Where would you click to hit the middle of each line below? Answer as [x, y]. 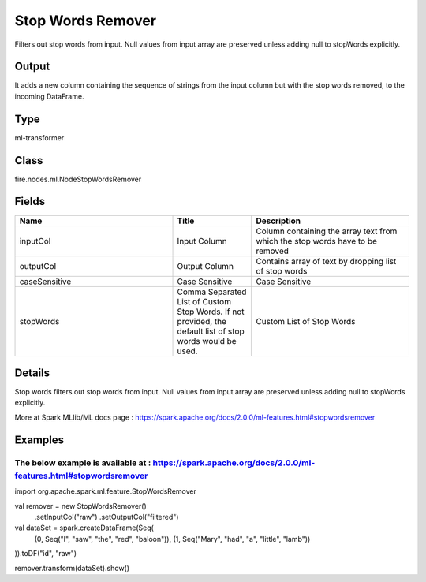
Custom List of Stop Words [306, 321]
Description [278, 221]
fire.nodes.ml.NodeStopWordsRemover [78, 179]
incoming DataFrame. [49, 96]
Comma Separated [212, 292]
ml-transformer [39, 137]
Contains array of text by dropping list [326, 261]
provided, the [202, 321]
